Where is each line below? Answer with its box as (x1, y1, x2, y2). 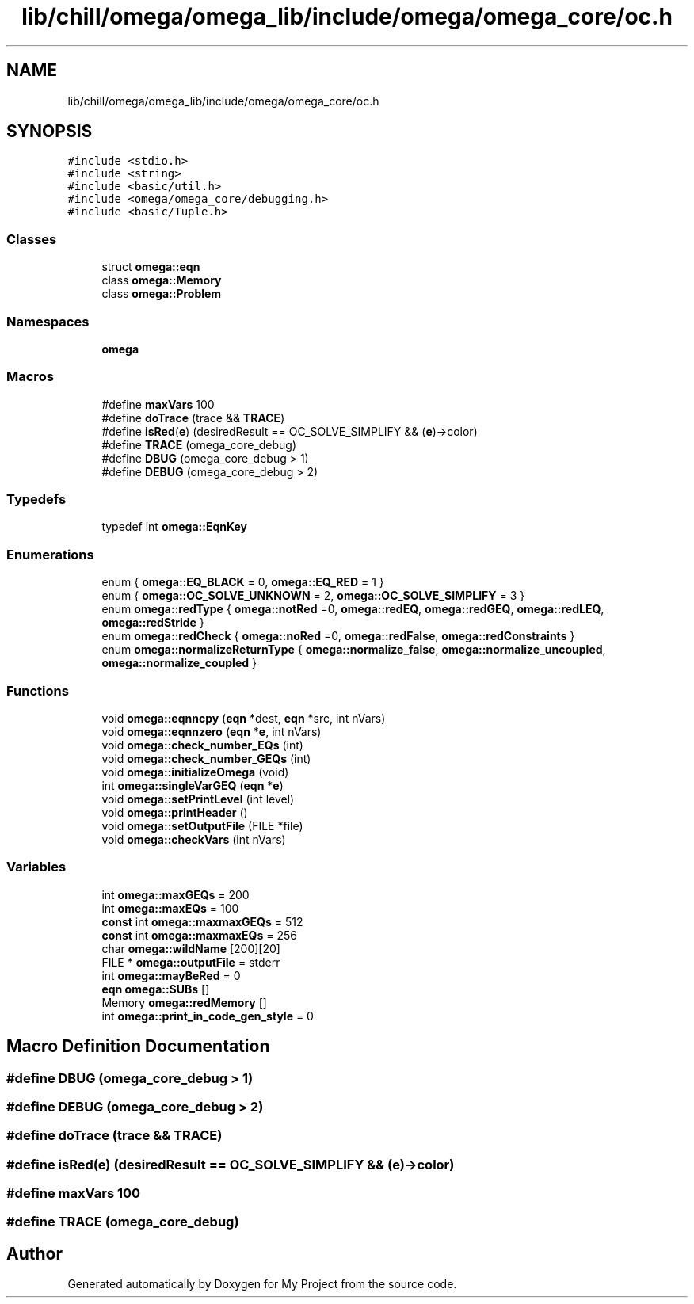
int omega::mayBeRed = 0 (101, 968, 241, 982)
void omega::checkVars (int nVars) (101, 832, 286, 846)
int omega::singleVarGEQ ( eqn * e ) (101, 778, 284, 792)
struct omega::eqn (101, 260, 200, 274)
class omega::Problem (101, 287, 222, 301)
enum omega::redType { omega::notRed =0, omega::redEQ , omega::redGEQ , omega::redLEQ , (101, 602, 604, 616)
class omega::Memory (101, 273, 222, 288)
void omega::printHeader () (101, 805, 248, 819)
